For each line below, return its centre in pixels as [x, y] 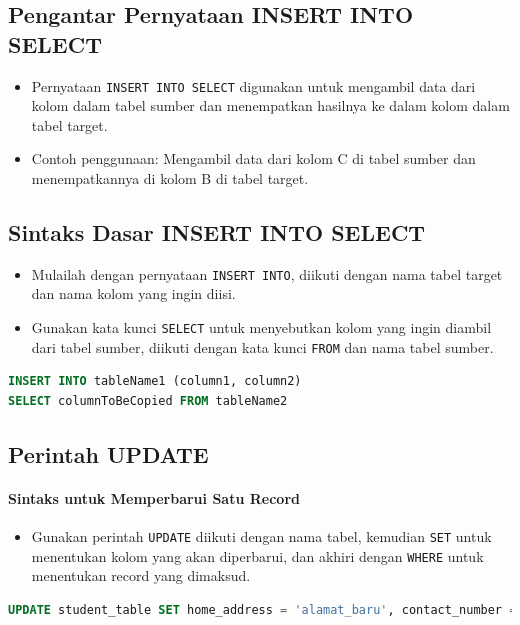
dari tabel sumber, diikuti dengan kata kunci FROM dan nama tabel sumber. [262, 346]
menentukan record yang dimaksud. [141, 575]
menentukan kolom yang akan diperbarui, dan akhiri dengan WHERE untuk [257, 555]
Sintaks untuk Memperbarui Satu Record [154, 497]
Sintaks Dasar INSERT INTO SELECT [217, 232]
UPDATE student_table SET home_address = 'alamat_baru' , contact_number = [262, 610]
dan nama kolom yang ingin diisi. [133, 293]
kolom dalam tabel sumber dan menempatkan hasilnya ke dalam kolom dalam [270, 105]
